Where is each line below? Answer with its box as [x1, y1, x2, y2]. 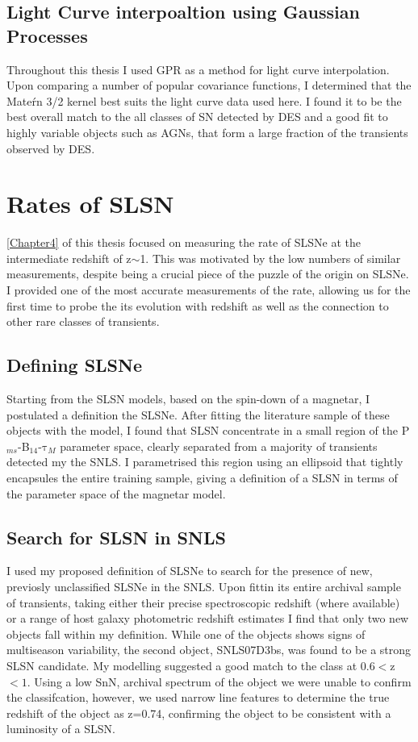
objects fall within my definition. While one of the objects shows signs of [6, 625, 366, 642]
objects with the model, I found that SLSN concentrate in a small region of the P [6, 422, 410, 439]
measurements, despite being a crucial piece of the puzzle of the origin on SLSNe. [6, 265, 409, 282]
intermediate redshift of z [6, 249, 132, 266]
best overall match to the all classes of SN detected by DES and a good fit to [6, 108, 388, 125]
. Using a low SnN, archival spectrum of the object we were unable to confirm [27, 673, 412, 690]
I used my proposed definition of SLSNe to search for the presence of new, [6, 562, 373, 579]
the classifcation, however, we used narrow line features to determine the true [6, 689, 390, 706]
